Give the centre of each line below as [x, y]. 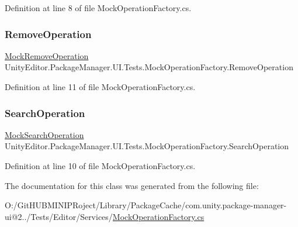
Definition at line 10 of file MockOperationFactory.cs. [100, 166]
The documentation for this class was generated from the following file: [132, 185]
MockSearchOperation [44, 134]
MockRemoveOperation [47, 55]
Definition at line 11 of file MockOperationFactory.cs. [100, 87]
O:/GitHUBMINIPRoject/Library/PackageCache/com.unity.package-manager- [146, 205]
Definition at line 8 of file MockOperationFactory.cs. [98, 8]
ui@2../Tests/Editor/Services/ [59, 216]
